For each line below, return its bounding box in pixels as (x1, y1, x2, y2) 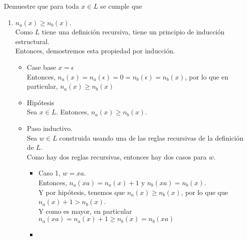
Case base (27, 62, 56, 72)
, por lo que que (181, 187, 228, 197)
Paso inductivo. (27, 123, 73, 133)
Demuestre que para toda (4, 1, 79, 11)
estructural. (15, 36, 49, 46)
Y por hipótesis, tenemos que (38, 187, 125, 197)
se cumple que (100, 1, 142, 11)
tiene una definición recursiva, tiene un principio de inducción (42, 27, 225, 37)
